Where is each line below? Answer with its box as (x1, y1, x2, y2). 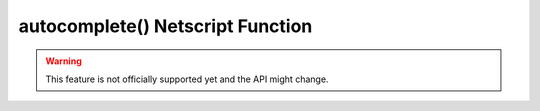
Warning (45, 55, 82, 67)
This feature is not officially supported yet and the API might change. (45, 73, 329, 85)
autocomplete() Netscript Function (18, 15, 313, 37)
